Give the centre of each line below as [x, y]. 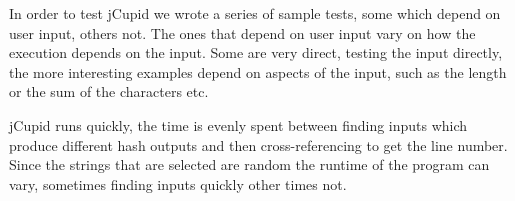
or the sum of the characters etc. [109, 91]
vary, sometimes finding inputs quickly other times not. [178, 183]
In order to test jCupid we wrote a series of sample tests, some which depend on [255, 13]
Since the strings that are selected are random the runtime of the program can [249, 164]
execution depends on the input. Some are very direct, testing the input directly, [256, 52]
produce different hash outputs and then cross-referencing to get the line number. [258, 144]
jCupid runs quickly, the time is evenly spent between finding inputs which [238, 124]
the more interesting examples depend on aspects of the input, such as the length [258, 71]
